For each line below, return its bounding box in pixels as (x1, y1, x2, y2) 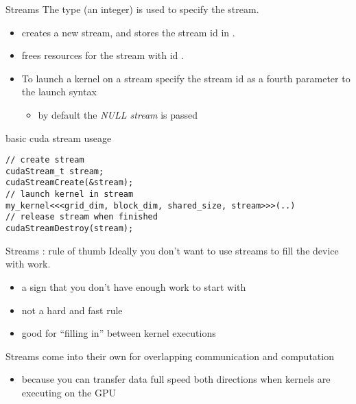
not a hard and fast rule (21, 302, 123, 317)
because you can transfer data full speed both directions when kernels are (21, 372, 331, 386)
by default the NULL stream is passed (38, 107, 198, 121)
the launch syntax (21, 84, 97, 99)
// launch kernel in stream (5, 189, 134, 200)
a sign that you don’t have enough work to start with (21, 279, 246, 294)
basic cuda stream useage (5, 130, 112, 145)
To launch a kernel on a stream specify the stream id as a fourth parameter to (21, 71, 351, 85)
